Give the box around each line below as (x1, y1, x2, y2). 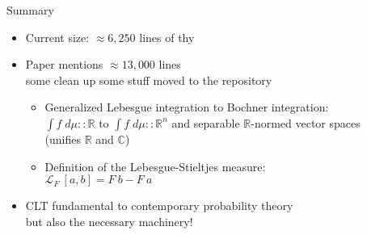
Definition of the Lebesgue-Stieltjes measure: (44, 157, 266, 174)
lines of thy (139, 28, 195, 45)
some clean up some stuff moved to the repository (25, 71, 272, 88)
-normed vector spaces (251, 114, 361, 131)
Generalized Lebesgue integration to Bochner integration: (44, 99, 329, 115)
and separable (171, 114, 240, 131)
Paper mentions (25, 56, 103, 73)
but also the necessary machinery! (25, 212, 193, 229)
